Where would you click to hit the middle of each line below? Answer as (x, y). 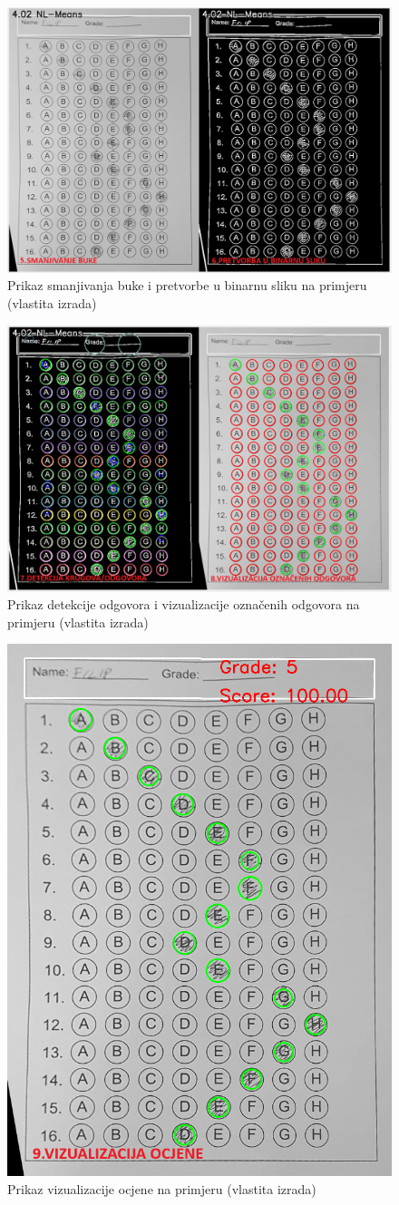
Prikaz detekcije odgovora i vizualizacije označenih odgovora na (184, 604)
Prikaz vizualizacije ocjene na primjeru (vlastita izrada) (162, 1188)
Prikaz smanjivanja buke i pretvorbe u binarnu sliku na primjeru (187, 285)
